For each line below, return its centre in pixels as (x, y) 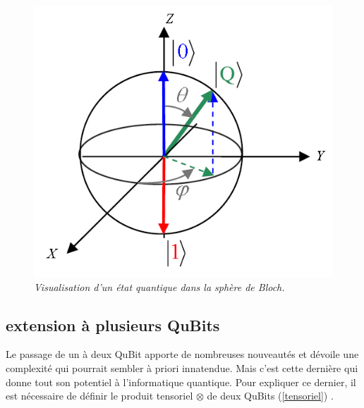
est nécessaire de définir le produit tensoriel (99, 396)
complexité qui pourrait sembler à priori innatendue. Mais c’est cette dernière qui (182, 367)
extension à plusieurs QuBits (113, 324)
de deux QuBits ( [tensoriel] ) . (270, 396)
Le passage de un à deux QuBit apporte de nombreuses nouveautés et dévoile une (182, 354)
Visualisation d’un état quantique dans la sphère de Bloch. (159, 286)
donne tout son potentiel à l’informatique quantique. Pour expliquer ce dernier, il (181, 382)
